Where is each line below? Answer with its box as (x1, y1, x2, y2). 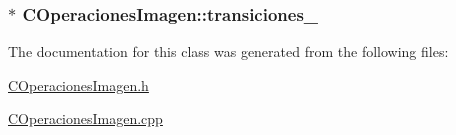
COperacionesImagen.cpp (8, 108, 163, 129)
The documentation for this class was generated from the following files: (8, 41, 449, 62)
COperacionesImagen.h (8, 74, 149, 95)
